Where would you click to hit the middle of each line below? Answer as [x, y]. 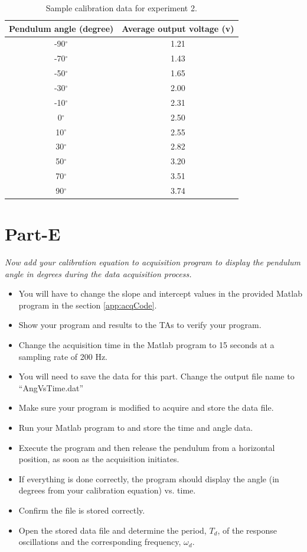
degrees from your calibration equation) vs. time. [107, 490]
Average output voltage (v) [178, 28]
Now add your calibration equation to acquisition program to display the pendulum [153, 262]
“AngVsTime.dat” [51, 387]
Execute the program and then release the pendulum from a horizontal [147, 447]
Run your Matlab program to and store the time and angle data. [136, 428]
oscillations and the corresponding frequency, [100, 542]
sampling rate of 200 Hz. [63, 356]
